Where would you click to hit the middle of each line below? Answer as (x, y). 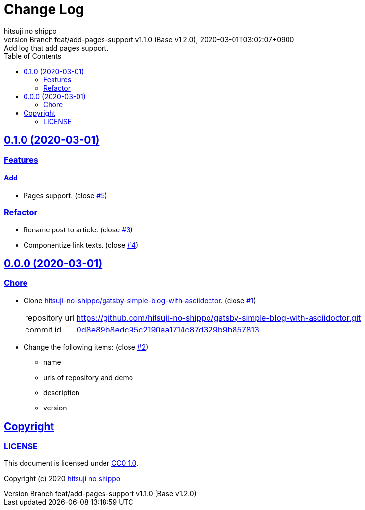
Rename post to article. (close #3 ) (78, 229)
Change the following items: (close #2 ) (86, 347)
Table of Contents (33, 56)
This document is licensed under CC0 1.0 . (71, 463)
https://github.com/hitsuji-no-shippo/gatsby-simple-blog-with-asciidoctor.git (219, 318)
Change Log (44, 9)
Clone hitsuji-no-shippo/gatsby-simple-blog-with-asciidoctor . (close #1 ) (140, 300)
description (62, 392)
